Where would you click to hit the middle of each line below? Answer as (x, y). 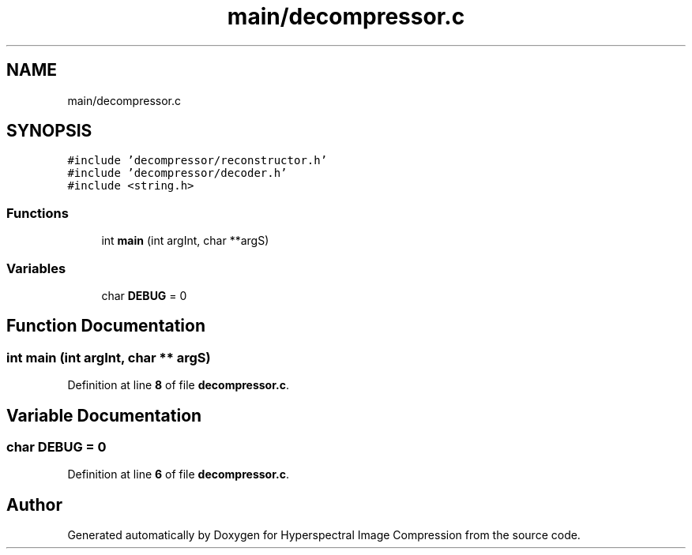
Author (34, 504)
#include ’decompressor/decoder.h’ (177, 173)
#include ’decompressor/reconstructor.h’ (197, 161)
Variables (36, 268)
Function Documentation (106, 326)
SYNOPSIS (49, 131)
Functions (38, 213)
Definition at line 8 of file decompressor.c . (178, 385)
